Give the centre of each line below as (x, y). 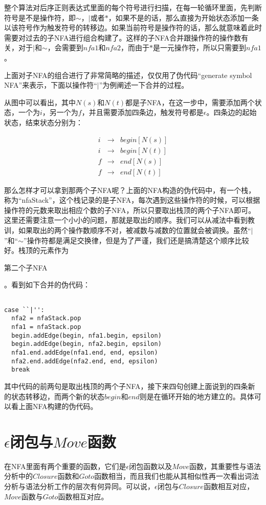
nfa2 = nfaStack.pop (46, 318)
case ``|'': (24, 310)
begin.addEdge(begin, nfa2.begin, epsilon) (86, 344)
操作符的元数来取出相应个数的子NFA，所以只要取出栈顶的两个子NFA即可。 (130, 210)
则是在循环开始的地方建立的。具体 (197, 396)
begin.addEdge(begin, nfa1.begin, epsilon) (86, 335)
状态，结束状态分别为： (43, 122)
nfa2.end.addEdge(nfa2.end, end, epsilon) (85, 361)
